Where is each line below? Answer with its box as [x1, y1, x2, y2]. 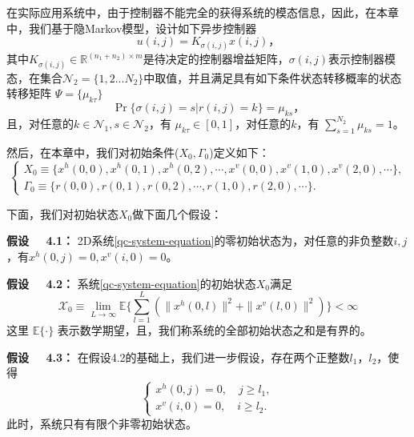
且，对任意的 [6, 114, 74, 131]
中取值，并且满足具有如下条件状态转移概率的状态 [143, 69, 402, 86]
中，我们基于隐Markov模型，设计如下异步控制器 [6, 19, 257, 36]
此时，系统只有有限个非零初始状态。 [6, 415, 197, 431]
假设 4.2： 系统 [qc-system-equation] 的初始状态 [6, 275, 256, 291]
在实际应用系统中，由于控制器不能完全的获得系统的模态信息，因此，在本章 [6, 4, 399, 20]
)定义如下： [209, 143, 270, 160]
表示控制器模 [328, 50, 396, 67]
